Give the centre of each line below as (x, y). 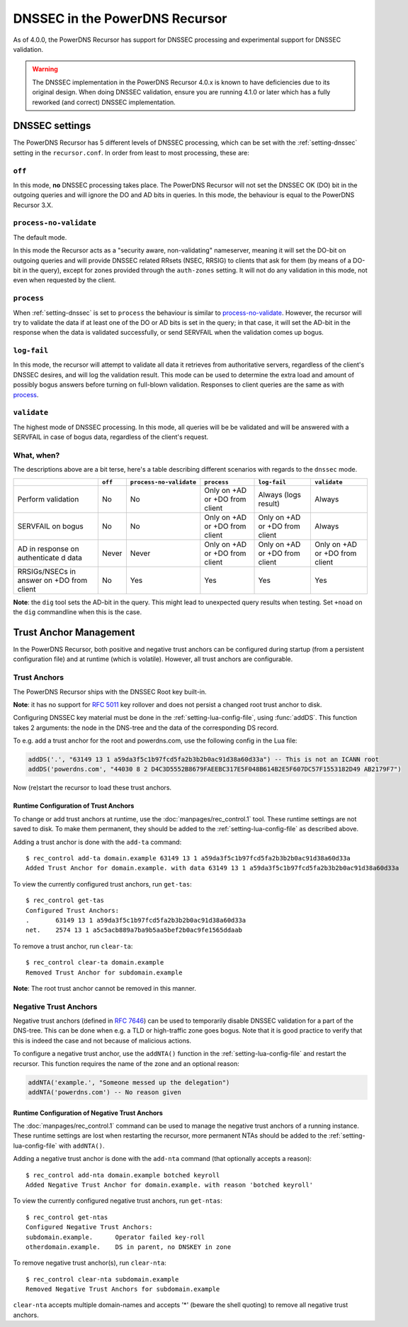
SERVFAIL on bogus (51, 526)
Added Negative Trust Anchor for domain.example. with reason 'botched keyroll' (170, 1185)
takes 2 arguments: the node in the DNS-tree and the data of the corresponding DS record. (146, 728)
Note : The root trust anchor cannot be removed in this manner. (104, 988)
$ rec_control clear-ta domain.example (95, 962)
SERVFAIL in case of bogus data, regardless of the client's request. (111, 437)
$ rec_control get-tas (65, 900)
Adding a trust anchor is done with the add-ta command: (97, 842)
